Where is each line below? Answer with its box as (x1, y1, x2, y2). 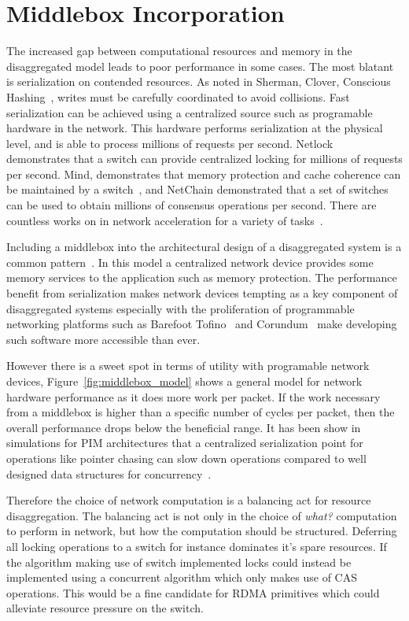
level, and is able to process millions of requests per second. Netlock (6, 135, 333, 151)
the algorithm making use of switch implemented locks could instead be (6, 553, 352, 570)
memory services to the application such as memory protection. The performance (6, 269, 397, 286)
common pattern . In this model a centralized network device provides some (6, 253, 374, 270)
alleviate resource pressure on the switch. (6, 600, 204, 616)
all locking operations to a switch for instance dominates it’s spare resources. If (6, 538, 387, 554)
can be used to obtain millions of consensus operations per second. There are (6, 197, 377, 213)
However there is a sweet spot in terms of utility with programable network (6, 357, 370, 374)
